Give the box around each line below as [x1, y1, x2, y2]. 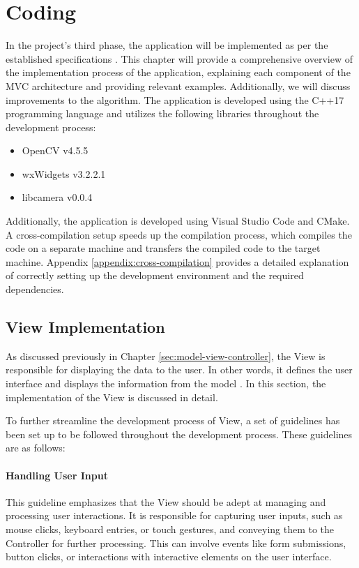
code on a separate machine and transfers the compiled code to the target [6, 241, 321, 255]
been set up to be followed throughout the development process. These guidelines [6, 426, 353, 441]
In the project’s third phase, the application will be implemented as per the [6, 38, 328, 52]
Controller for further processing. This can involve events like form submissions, [6, 535, 346, 550]
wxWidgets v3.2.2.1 [22, 166, 106, 181]
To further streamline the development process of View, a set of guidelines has [6, 413, 340, 428]
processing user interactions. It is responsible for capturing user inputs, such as [6, 508, 343, 523]
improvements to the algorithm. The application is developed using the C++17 [6, 92, 344, 107]
